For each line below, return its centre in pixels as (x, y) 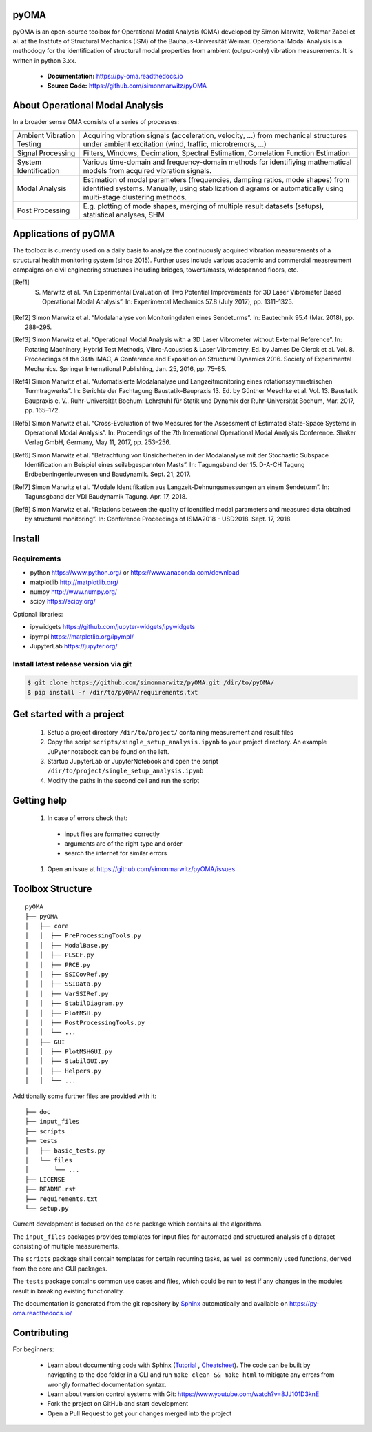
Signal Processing (46, 153)
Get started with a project (69, 714)
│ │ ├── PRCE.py (58, 965)
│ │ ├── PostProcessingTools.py (85, 1022)
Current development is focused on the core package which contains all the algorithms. (138, 1224)
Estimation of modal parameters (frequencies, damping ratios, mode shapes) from (216, 179)
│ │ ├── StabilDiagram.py (74, 1003)
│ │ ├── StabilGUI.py (67, 1061)
